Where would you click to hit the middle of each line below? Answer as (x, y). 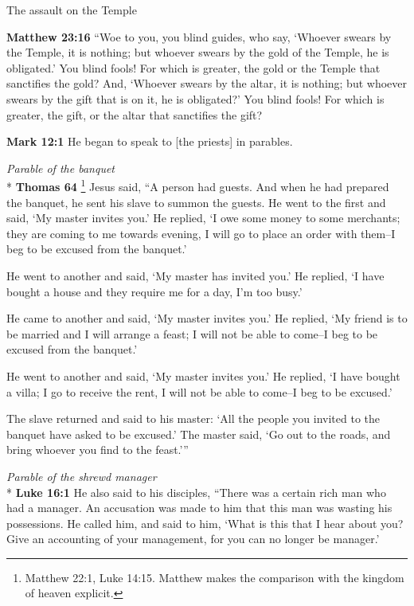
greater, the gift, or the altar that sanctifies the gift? (135, 114)
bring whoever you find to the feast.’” (98, 450)
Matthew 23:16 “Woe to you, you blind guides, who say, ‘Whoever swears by (199, 36)
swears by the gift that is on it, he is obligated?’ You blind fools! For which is (195, 98)
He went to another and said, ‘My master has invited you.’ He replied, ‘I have (195, 275)
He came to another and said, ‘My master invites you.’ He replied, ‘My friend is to (207, 318)
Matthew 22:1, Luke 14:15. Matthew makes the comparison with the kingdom (215, 577)
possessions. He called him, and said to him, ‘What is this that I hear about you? (205, 523)
